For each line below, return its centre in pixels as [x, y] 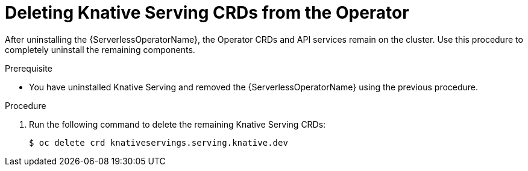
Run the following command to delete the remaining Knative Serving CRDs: [178, 124]
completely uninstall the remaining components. [100, 49]
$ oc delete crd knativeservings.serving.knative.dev [159, 142]
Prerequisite [29, 68]
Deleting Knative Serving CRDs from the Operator [207, 13]
